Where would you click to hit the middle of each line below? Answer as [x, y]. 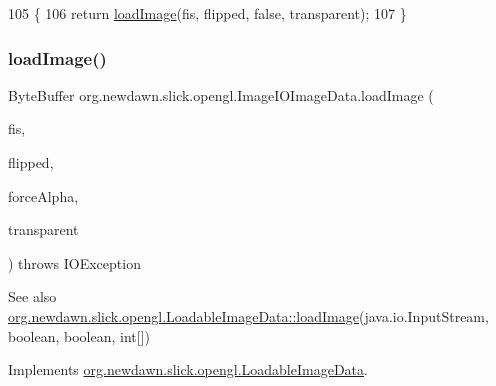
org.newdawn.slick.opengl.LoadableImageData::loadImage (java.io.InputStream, [248, 315]
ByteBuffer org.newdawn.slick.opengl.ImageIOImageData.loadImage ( [221, 94]
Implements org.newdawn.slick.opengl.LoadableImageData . [188, 369]
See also [32, 296]
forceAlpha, [43, 195]
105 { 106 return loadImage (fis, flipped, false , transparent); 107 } [207, 13]
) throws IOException [74, 262]
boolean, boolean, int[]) [79, 335]
